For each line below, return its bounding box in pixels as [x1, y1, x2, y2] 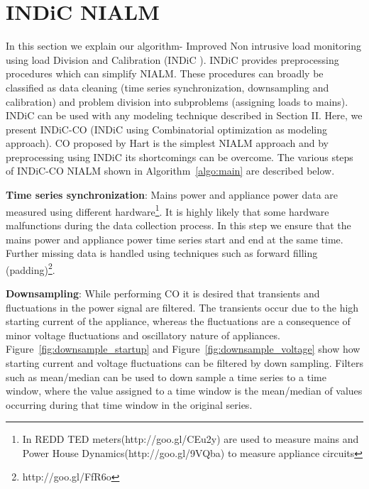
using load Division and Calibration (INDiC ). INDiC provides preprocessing [6, 52, 339, 67]
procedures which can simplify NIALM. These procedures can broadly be [6, 66, 324, 81]
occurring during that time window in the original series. [6, 397, 253, 412]
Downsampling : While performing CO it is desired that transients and [6, 285, 320, 300]
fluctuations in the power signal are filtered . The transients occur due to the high [6, 300, 359, 314]
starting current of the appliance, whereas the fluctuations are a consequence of [6, 314, 351, 329]
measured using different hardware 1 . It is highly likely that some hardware [6, 202, 329, 219]
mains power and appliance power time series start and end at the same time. [6, 231, 343, 246]
